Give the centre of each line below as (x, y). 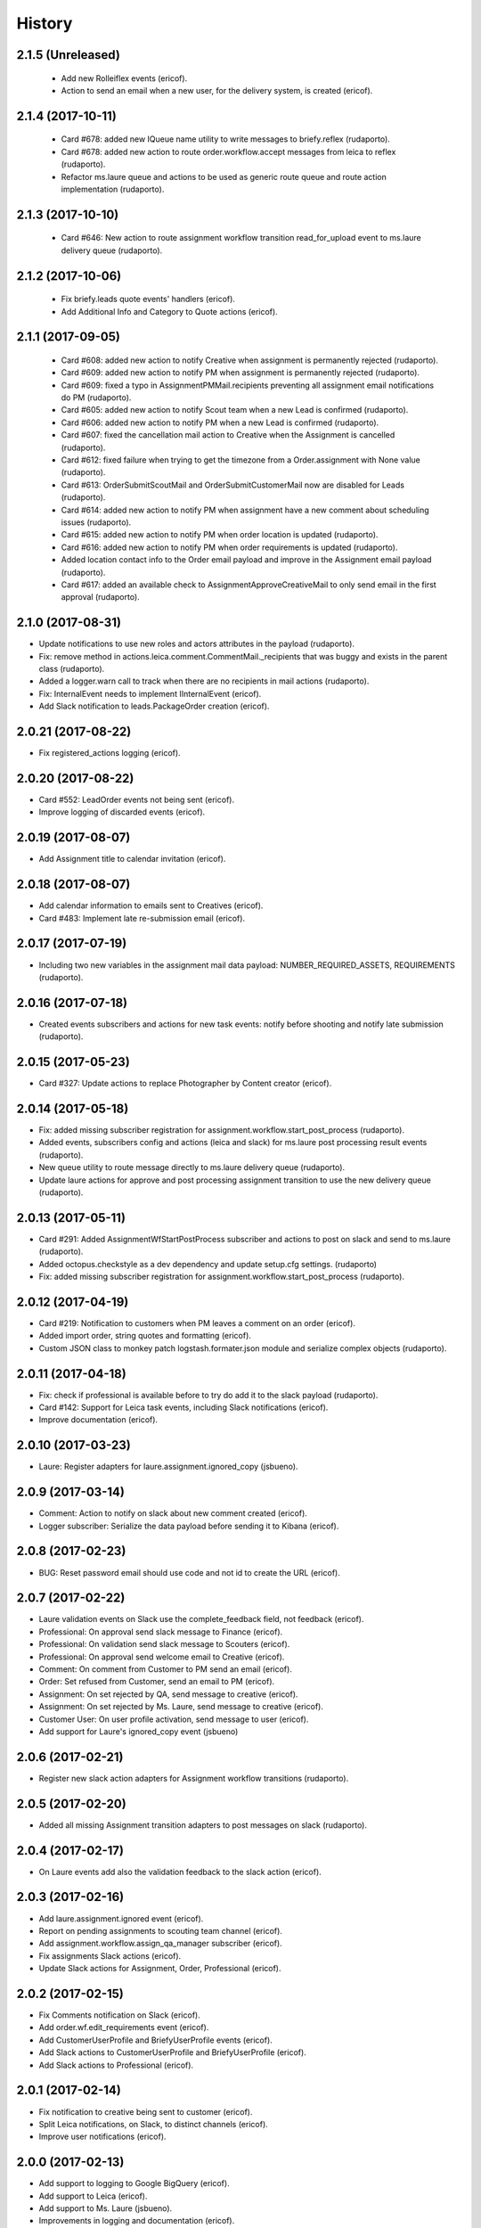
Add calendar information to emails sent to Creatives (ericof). (151, 905)
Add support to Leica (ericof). (93, 2196)
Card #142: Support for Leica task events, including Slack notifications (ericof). (183, 1407)
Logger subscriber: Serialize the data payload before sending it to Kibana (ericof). (189, 1526)
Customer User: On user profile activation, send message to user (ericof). (174, 1719)
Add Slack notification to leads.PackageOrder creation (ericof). (154, 706)
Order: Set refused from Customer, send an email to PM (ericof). (157, 1682)
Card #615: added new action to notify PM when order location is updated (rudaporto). (220, 535)
